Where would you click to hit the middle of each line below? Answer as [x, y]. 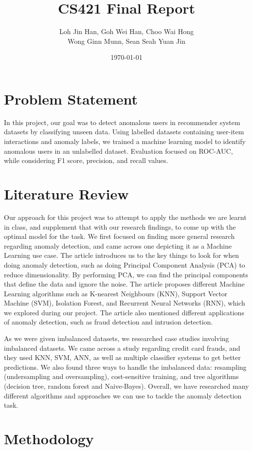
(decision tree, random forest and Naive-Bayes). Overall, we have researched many [126, 386]
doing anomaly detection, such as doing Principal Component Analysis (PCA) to [125, 264]
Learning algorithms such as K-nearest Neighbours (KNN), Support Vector [116, 293]
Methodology [49, 438]
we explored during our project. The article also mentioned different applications [124, 312]
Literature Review [66, 194]
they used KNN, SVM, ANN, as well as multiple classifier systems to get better [122, 357]
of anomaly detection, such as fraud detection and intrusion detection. [108, 322]
